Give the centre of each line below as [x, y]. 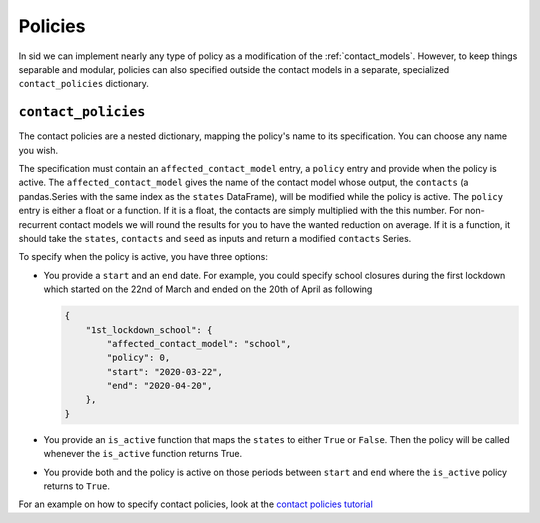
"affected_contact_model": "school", [199, 343]
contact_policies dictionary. [84, 84]
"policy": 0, [138, 358]
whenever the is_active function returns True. [143, 454]
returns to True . [76, 486]
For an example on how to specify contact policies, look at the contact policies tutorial [196, 504]
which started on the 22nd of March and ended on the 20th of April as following [208, 289]
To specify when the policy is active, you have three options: [143, 257]
